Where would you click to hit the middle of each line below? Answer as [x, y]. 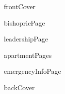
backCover [19, 87]
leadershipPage [26, 39]
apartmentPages [28, 55]
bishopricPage [24, 22]
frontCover [20, 6]
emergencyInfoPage [32, 71]
